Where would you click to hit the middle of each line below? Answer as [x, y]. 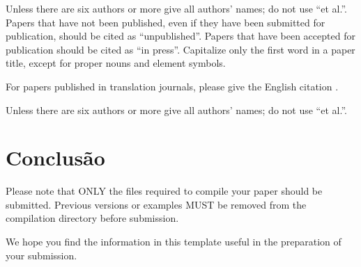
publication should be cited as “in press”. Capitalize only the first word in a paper [180, 49]
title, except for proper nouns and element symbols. [116, 63]
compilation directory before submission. [92, 218]
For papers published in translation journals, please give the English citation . [172, 86]
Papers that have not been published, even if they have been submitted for [166, 22]
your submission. [41, 255]
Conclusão [55, 157]
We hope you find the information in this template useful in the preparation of [174, 242]
